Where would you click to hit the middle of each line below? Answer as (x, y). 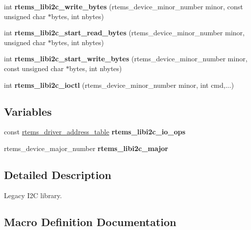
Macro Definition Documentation (90, 221)
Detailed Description (58, 174)
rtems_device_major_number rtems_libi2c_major (86, 148)
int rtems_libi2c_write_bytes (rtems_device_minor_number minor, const (124, 6)
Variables (28, 111)
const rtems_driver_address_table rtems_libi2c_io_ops (95, 132)
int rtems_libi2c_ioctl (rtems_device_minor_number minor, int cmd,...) (119, 85)
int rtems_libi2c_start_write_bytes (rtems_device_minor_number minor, (126, 59)
